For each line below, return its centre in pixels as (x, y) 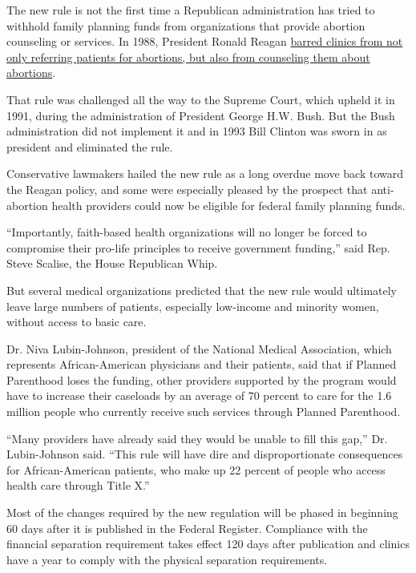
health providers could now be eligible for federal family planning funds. (228, 205)
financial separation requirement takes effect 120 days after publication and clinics (208, 544)
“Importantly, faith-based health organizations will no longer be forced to (187, 232)
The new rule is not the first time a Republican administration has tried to (191, 10)
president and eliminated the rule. (90, 146)
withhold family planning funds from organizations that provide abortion (186, 25)
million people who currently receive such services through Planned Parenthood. (204, 412)
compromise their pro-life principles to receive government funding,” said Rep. (198, 247)
